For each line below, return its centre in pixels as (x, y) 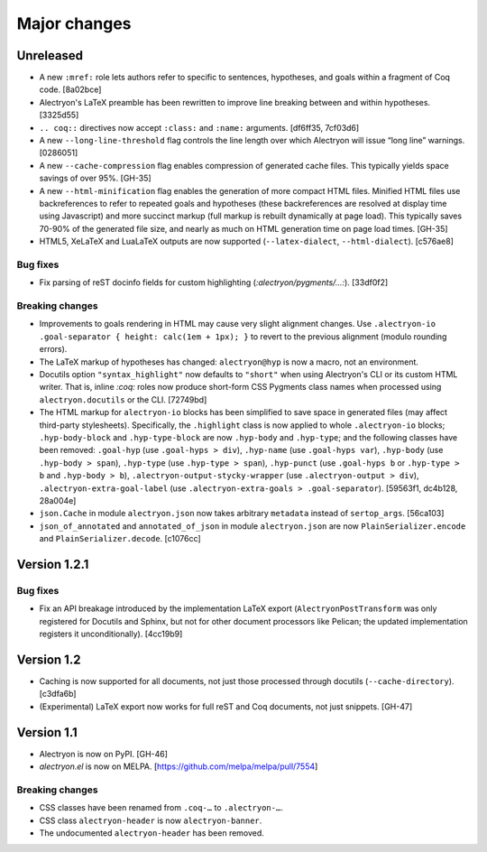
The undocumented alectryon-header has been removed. (152, 833)
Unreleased (50, 56)
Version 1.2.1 (53, 564)
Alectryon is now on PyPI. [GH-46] (104, 754)
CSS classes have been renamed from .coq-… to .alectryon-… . (161, 808)
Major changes (74, 23)
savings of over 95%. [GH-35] (96, 178)
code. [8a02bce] (70, 89)
